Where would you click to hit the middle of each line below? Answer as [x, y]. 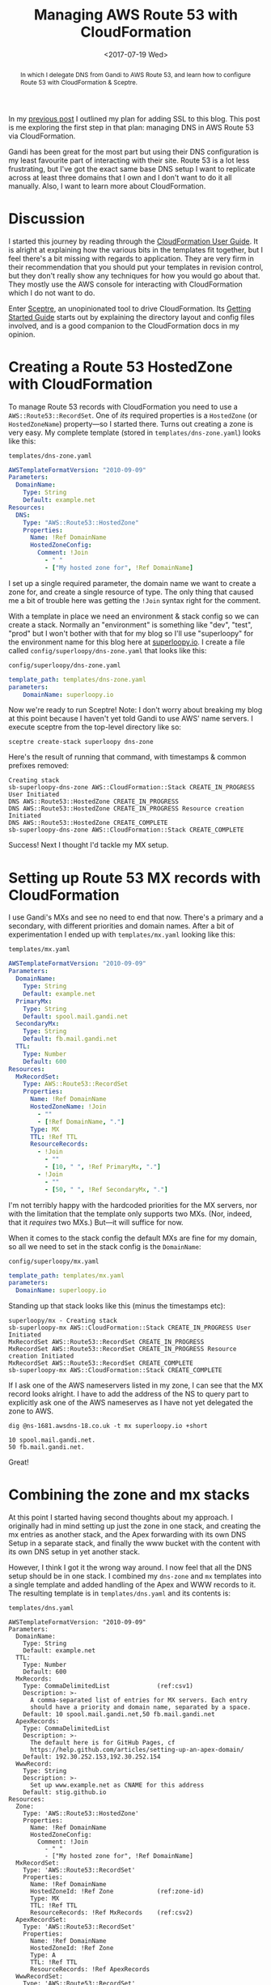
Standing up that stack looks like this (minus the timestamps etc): [117, 1306]
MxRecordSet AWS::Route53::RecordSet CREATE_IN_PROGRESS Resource [123, 1350]
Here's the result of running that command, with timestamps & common [127, 757]
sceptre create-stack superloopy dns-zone [81, 742]
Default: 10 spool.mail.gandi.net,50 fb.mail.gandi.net [119, 1715]
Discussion [47, 218]
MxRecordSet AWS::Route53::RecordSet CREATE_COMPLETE [101, 1363]
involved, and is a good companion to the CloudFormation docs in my [124, 325]
